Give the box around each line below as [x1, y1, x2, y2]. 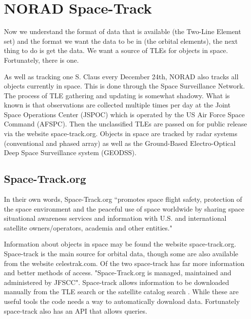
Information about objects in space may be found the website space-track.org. [4, 239, 236, 249]
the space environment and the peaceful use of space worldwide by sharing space [4, 203, 245, 213]
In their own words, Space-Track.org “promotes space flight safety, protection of [4, 194, 242, 204]
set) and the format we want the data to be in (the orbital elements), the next [4, 35, 238, 46]
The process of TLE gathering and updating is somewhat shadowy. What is [4, 90, 230, 100]
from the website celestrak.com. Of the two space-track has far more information [4, 258, 245, 268]
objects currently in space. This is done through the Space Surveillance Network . [4, 81, 245, 91]
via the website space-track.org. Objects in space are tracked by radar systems [4, 128, 238, 139]
